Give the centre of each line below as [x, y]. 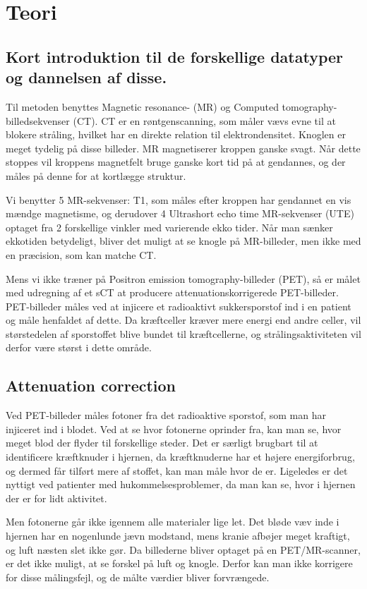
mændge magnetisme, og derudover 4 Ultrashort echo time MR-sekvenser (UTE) [180, 213]
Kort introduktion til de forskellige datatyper [175, 56]
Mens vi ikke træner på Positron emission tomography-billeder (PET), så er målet [183, 278]
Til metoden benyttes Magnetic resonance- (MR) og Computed [142, 106]
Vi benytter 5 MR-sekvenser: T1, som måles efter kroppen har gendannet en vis [179, 199]
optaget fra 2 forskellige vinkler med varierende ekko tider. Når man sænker [169, 227]
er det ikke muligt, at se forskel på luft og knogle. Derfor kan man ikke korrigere [179, 563]
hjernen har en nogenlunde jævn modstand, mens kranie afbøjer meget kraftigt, [178, 536]
